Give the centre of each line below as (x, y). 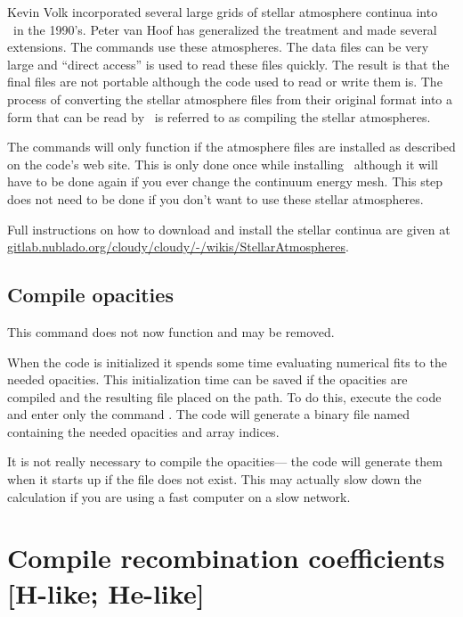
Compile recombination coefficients (226, 558)
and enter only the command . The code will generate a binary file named (208, 414)
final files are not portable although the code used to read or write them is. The (225, 82)
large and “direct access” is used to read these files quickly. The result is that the (228, 64)
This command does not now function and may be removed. (171, 331)
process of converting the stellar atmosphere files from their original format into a (230, 99)
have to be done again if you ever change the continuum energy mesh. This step (225, 181)
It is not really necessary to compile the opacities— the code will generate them (225, 461)
